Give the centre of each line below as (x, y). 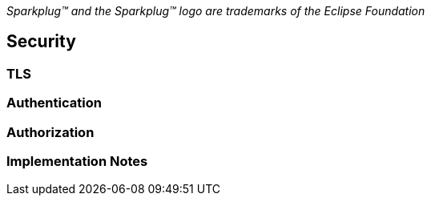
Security (41, 42)
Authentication (54, 103)
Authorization (50, 132)
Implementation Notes (77, 161)
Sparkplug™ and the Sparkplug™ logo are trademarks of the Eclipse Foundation (216, 11)
